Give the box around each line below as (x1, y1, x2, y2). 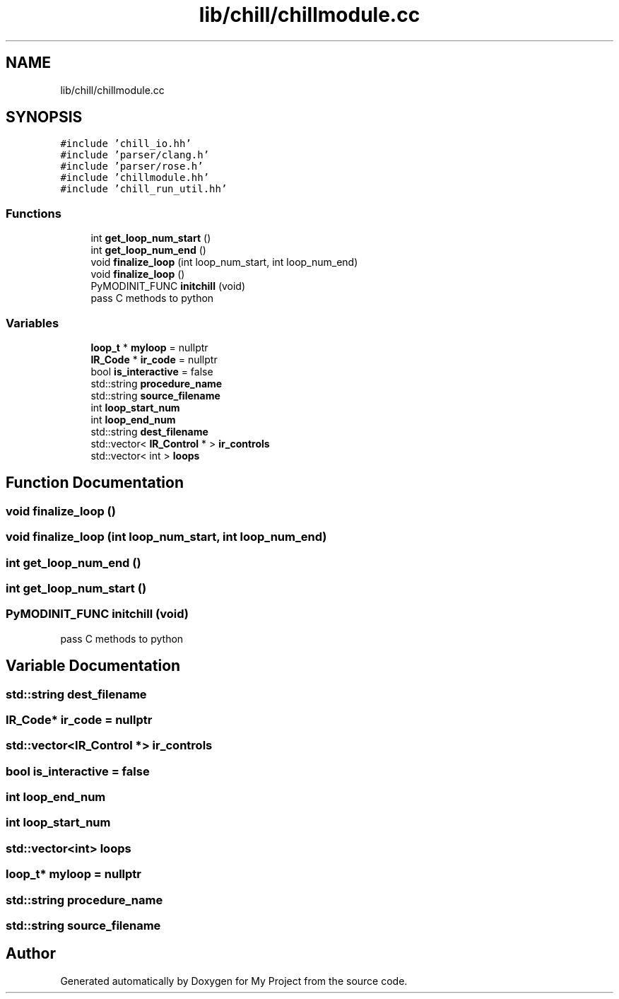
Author (6, 945, 56, 963)
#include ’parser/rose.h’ (60, 160, 204, 173)
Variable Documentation (6, 657, 181, 675)
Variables (6, 315, 59, 330)
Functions (6, 206, 61, 221)
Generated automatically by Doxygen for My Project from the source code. (60, 974, 408, 987)
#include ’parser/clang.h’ (60, 149, 210, 161)
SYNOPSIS (6, 108, 83, 127)
